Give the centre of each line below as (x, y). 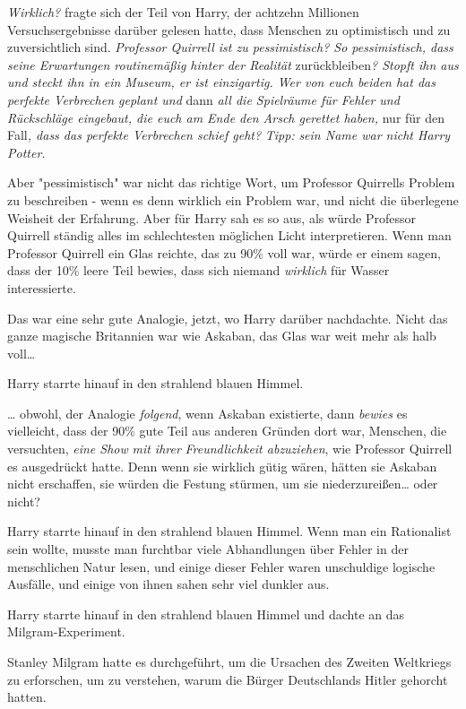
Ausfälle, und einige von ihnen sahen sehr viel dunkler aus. (168, 584)
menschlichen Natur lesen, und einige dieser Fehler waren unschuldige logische (221, 566)
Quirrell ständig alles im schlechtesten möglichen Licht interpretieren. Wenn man (229, 235)
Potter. (26, 152)
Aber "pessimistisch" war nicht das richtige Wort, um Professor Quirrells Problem (231, 182)
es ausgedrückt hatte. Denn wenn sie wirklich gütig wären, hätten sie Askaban (222, 466)
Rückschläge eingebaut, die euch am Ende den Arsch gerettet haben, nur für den (226, 117)
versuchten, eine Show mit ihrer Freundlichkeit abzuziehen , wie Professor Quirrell (230, 449)
